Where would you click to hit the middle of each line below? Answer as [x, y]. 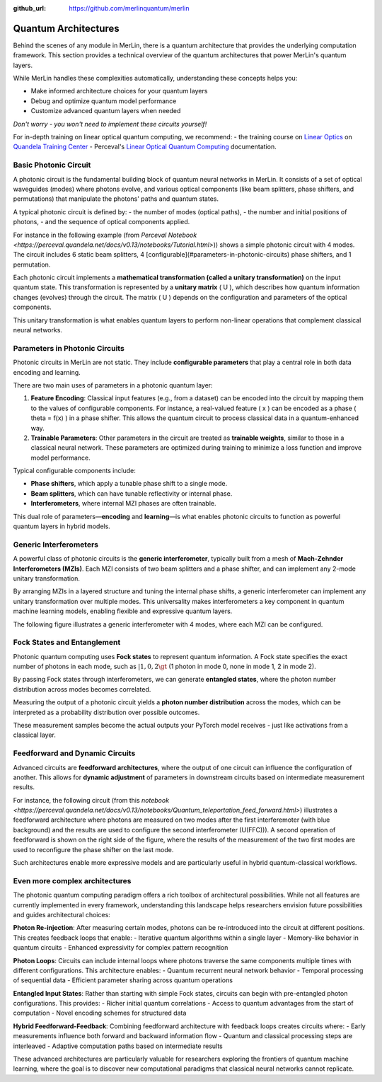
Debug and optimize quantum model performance [104, 101]
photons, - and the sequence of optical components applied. [102, 222]
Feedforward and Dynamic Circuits [74, 753]
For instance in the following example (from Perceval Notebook [105, 235]
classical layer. [34, 735]
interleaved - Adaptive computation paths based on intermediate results [118, 1046]
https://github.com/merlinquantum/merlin [129, 8]
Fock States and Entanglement [67, 642]
